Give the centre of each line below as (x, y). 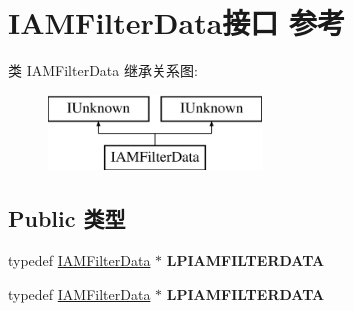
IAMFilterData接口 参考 (177, 22)
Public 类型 (67, 218)
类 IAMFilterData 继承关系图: (103, 70)
